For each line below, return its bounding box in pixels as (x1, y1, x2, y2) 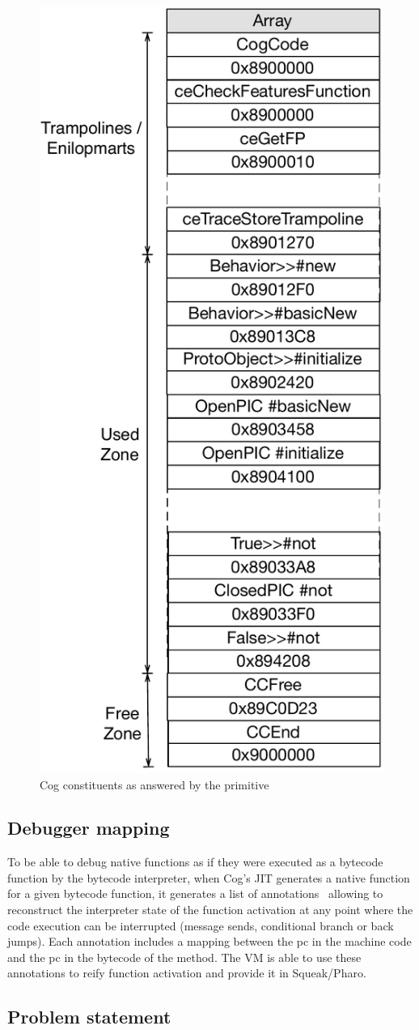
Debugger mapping (7, 815, 170, 840)
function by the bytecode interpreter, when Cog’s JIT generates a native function (7, 869, 410, 886)
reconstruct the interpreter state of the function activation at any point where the (7, 901, 413, 918)
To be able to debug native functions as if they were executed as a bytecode (7, 853, 383, 870)
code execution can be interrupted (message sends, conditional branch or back (7, 917, 394, 934)
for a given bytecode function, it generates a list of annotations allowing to (7, 885, 383, 902)
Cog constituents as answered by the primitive (40, 776, 269, 793)
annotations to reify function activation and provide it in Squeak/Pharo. (7, 964, 366, 981)
